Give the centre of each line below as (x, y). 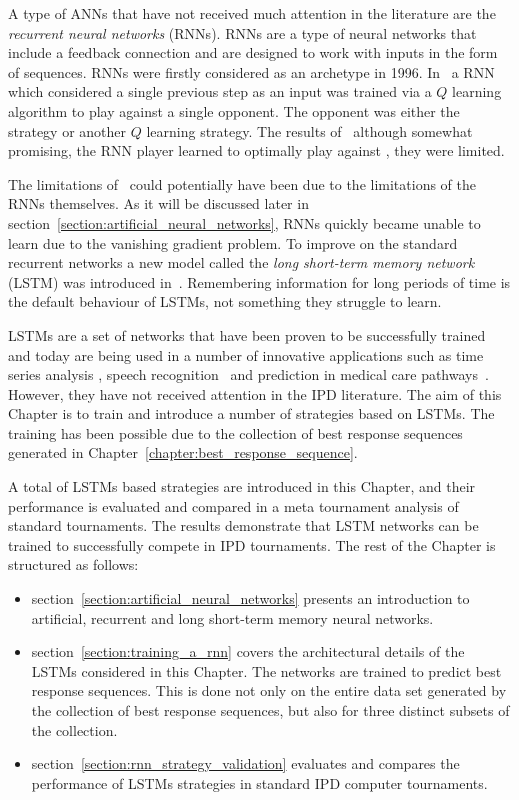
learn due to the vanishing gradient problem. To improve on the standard (233, 242)
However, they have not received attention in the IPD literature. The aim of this (255, 393)
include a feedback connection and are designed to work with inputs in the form (253, 52)
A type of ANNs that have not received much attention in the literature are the (252, 13)
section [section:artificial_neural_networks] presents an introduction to (250, 598)
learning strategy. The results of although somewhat (309, 130)
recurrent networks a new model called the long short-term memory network (241, 262)
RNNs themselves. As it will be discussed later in (158, 203)
